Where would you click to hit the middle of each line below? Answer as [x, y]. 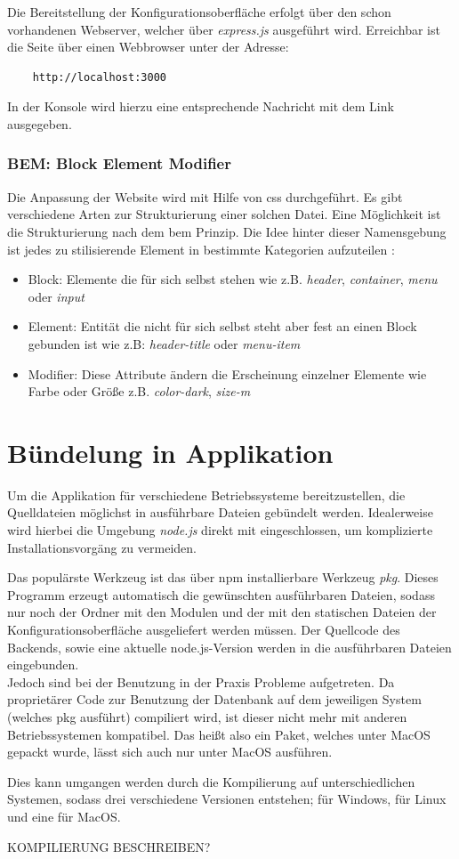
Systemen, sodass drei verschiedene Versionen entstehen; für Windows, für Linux [227, 799]
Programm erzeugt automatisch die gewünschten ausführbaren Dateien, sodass [221, 594]
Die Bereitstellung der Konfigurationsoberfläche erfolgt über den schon [199, 12]
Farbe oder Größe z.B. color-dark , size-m [139, 391]
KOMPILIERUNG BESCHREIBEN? [109, 846]
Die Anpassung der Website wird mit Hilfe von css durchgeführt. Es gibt [205, 196]
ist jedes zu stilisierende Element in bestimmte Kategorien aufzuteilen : [201, 249]
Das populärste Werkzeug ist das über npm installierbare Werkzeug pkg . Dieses [223, 577]
